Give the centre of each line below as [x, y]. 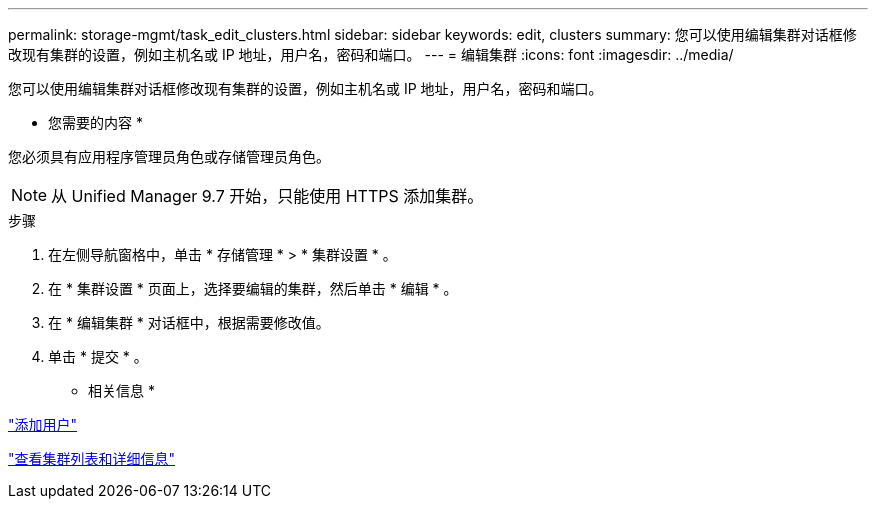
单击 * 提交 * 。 [98, 356]
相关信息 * [121, 390]
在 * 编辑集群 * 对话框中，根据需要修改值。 [189, 322]
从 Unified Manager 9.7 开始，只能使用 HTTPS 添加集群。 [267, 196]
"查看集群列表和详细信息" [92, 458]
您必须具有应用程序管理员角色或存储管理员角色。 [169, 156]
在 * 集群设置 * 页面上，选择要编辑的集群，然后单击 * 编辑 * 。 [253, 288]
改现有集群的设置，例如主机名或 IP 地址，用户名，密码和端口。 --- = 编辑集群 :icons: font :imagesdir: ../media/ [371, 54]
